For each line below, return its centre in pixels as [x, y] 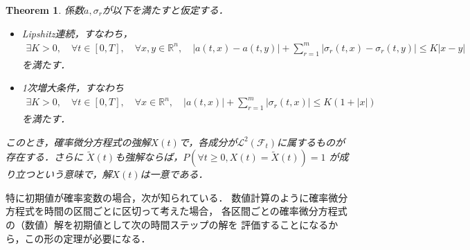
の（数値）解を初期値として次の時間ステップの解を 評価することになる [167, 224]
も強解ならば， [149, 157]
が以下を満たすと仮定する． [165, 10]
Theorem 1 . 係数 [45, 10]
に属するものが [311, 142]
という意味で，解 [73, 174]
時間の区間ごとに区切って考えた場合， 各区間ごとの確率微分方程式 [196, 211]
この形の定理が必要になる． [88, 238]
